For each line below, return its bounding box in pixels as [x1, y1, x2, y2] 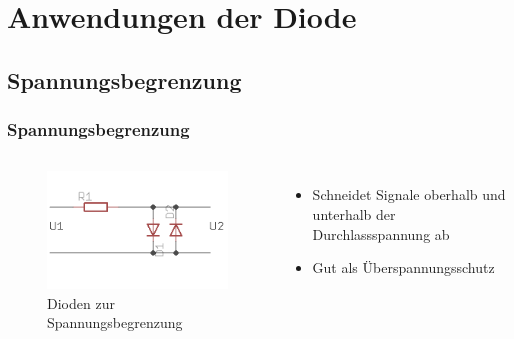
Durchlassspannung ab [312, 223, 450, 244]
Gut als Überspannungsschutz [312, 257, 495, 278]
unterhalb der [312, 203, 396, 224]
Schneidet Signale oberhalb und [312, 184, 506, 205]
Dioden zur [47, 292, 115, 313]
